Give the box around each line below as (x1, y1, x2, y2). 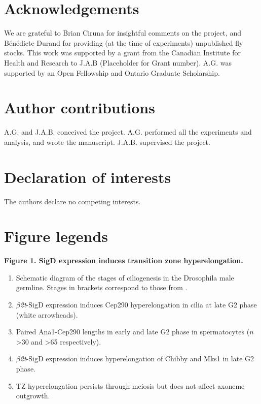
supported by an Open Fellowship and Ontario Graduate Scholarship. (4, 67, 220, 78)
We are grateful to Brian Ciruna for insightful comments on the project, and (4, 27, 242, 38)
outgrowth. (16, 390, 50, 401)
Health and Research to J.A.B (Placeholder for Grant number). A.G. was (4, 57, 232, 68)
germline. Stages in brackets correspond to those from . (16, 282, 188, 293)
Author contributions (4, 97, 155, 118)
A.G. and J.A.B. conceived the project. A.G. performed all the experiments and (4, 127, 252, 137)
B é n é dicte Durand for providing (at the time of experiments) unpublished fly (4, 37, 243, 48)
